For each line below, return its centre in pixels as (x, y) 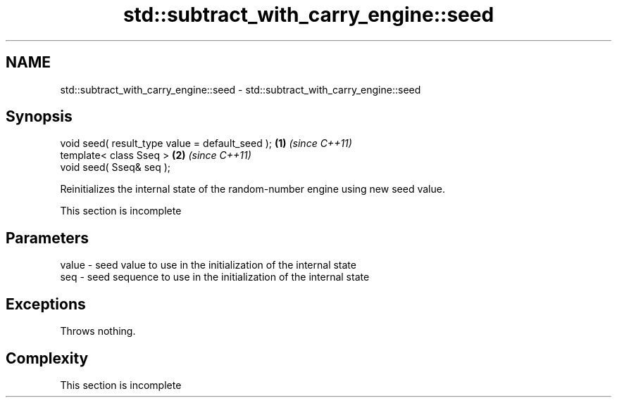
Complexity (47, 358)
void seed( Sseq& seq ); (116, 167)
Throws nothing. (98, 331)
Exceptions (46, 304)
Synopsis (39, 117)
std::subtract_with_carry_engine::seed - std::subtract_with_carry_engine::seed (241, 89)
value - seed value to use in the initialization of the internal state (208, 265)
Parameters (47, 238)
